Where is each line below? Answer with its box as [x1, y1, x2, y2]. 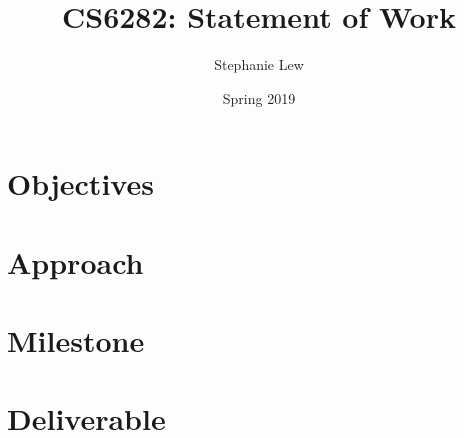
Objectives [7, 163, 154, 204]
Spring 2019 [222, 87, 296, 108]
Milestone [7, 320, 145, 361]
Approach [7, 241, 144, 282]
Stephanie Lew [214, 54, 304, 75]
